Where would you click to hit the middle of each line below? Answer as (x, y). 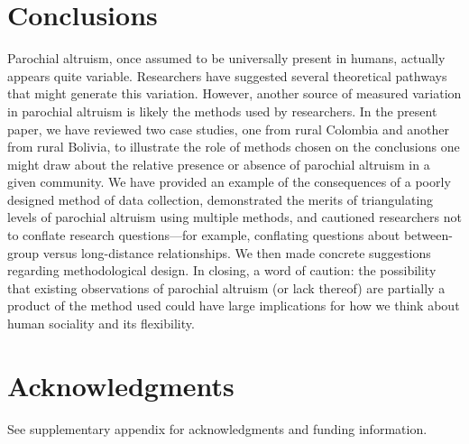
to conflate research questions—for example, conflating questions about (204, 235)
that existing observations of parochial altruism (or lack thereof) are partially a (226, 287)
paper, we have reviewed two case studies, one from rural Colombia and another (229, 129)
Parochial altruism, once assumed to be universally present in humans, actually (226, 58)
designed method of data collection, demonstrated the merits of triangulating (221, 199)
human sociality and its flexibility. (101, 324)
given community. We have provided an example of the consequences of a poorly (229, 182)
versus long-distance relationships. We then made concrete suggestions (237, 252)
